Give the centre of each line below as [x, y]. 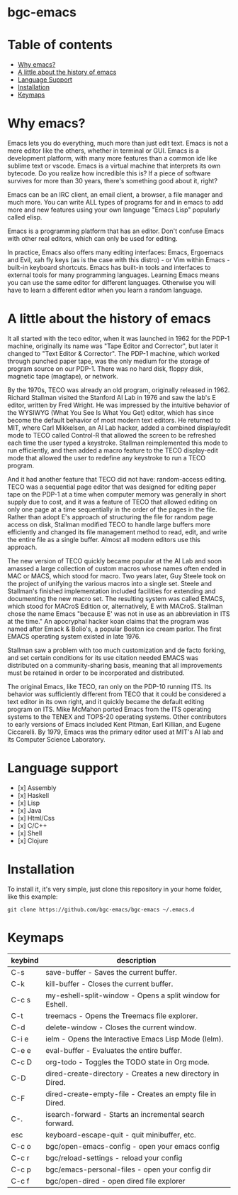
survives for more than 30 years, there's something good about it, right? [113, 181]
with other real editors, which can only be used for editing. [93, 239]
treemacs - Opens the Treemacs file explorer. [122, 1015]
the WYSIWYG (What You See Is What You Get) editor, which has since [111, 412]
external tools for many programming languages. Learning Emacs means [113, 275]
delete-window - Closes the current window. [121, 1027]
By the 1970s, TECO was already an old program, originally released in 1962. [119, 390]
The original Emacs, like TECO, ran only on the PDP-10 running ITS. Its [109, 687]
